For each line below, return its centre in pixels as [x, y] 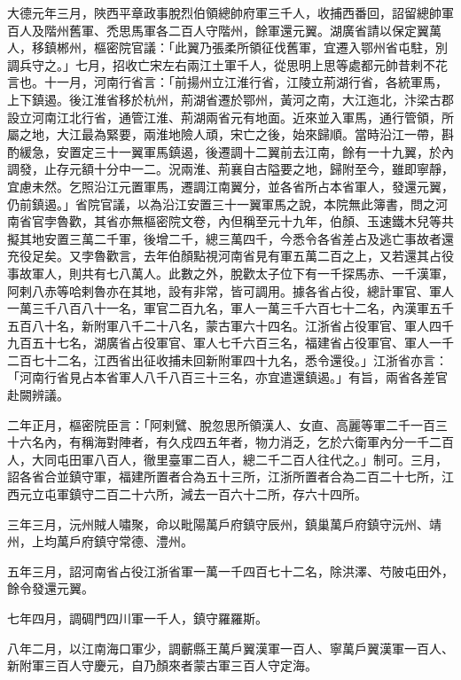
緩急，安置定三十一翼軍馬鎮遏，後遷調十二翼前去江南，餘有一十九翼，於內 [236, 151]
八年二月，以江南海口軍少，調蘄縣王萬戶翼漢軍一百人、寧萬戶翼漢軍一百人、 [230, 648]
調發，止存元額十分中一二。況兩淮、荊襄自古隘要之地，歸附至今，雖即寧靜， [230, 169]
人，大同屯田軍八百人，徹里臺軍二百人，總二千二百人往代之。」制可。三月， [227, 459]
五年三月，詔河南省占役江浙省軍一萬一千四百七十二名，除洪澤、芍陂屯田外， [230, 571]
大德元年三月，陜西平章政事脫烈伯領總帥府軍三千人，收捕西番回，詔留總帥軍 [230, 12]
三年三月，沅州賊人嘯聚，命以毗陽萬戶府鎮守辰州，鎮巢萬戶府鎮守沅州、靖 [224, 524]
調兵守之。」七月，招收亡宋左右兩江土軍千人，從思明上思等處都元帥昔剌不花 [227, 64]
